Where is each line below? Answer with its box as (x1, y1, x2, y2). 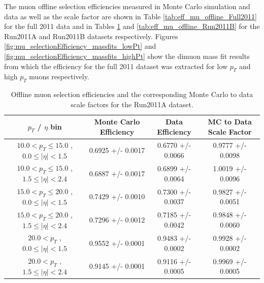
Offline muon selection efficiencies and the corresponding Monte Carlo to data (11, 89, 253, 100)
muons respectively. (29, 71, 89, 82)
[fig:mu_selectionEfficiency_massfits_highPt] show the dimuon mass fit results (4, 50, 250, 61)
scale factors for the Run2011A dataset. (71, 99, 193, 109)
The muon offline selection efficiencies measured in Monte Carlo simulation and (4, 1, 250, 11)
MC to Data (208, 116, 252, 127)
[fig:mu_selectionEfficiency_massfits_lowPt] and (4, 41, 156, 51)
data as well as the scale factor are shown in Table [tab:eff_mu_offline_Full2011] (4, 11, 257, 21)
